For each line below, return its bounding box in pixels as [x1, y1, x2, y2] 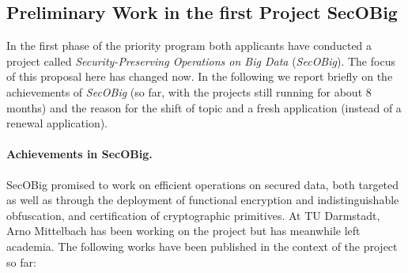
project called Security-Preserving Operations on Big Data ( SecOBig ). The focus [6, 52, 395, 69]
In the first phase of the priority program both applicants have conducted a [6, 37, 372, 54]
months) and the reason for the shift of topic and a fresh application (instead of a [6, 99, 402, 116]
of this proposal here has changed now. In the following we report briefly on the [6, 68, 393, 85]
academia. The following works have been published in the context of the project [6, 237, 398, 254]
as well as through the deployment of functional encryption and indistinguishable [6, 191, 399, 208]
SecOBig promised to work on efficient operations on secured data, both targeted [6, 176, 399, 192]
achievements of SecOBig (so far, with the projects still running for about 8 [6, 83, 372, 100]
